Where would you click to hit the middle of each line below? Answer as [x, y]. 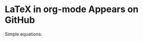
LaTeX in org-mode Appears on [72, 9]
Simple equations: [24, 34]
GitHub [20, 20]
